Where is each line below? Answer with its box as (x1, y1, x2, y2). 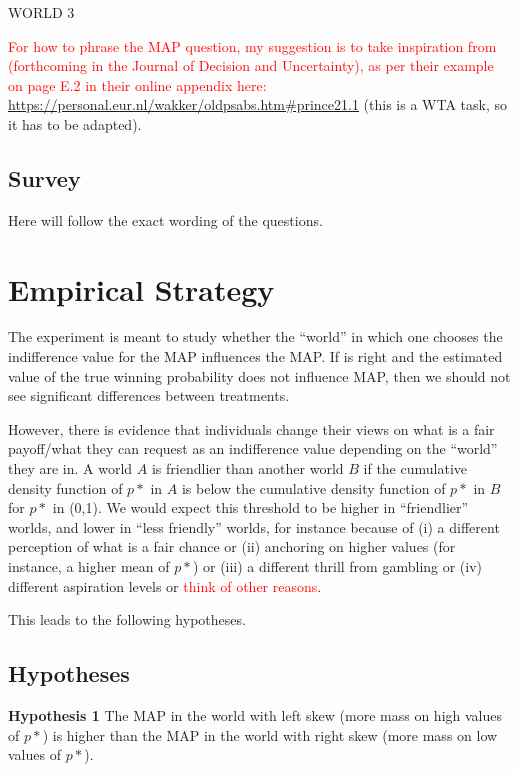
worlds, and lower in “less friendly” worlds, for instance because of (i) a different (8, 516, 500, 537)
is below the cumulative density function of (181, 477, 446, 498)
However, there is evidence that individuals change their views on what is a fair (8, 418, 495, 439)
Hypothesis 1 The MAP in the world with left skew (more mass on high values (8, 705, 502, 725)
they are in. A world (8, 458, 133, 479)
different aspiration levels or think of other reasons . (8, 575, 322, 596)
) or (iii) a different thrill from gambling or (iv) (192, 556, 483, 577)
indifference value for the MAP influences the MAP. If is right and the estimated (8, 346, 503, 367)
